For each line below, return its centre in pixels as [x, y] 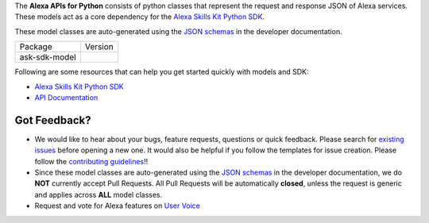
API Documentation [66, 97]
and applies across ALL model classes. [99, 194]
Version [99, 47]
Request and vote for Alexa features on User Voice [117, 206]
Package [36, 47]
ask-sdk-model [48, 57]
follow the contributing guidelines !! [91, 161]
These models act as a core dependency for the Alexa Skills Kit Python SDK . [140, 17]
